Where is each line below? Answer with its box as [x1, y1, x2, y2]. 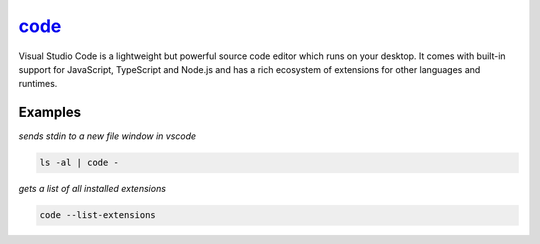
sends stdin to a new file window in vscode [18, 130, 197, 142]
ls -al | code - [39, 157, 120, 169]
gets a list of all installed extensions [18, 183, 167, 195]
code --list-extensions [39, 210, 157, 221]
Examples [18, 104, 82, 121]
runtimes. [18, 78, 58, 90]
